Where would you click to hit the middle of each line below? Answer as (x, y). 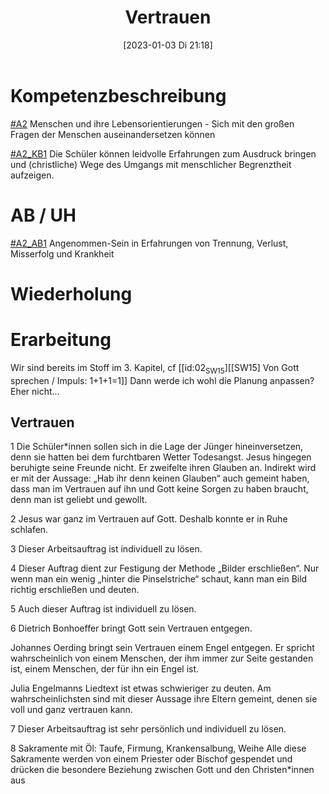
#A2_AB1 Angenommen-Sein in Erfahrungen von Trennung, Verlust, (149, 243)
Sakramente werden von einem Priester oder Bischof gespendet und (151, 759)
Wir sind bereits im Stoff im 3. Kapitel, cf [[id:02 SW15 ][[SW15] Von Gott (155, 368)
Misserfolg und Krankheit (62, 253)
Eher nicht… (35, 391)
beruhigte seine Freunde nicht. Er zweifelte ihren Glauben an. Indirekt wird (163, 468)
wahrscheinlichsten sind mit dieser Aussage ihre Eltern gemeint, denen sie (164, 699)
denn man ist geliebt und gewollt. (79, 500)
